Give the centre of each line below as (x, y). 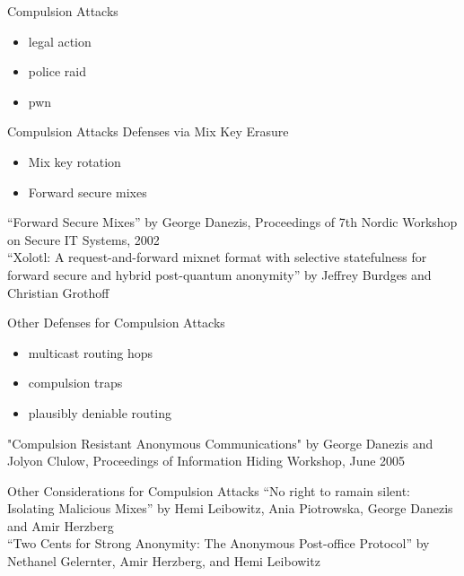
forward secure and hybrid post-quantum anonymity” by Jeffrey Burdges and (219, 274)
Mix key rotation (74, 161)
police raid (57, 71)
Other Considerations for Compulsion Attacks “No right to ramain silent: (209, 490)
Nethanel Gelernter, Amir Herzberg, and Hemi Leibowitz (164, 561)
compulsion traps (75, 383)
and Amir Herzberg (61, 525)
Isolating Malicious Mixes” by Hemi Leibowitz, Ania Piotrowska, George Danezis (230, 508)
